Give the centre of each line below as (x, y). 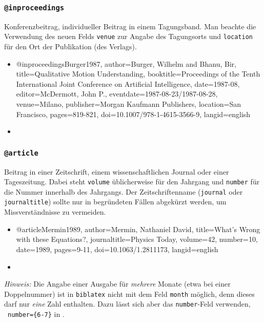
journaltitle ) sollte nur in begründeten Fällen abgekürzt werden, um (115, 202)
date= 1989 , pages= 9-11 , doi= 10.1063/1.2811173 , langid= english (117, 249)
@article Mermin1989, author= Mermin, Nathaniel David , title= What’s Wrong (138, 229)
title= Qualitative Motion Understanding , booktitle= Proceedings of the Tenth (138, 74)
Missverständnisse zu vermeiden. (55, 212)
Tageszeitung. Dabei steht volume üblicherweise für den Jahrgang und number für (132, 182)
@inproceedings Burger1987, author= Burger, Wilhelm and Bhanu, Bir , (126, 63)
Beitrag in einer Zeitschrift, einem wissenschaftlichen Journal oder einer (117, 171)
